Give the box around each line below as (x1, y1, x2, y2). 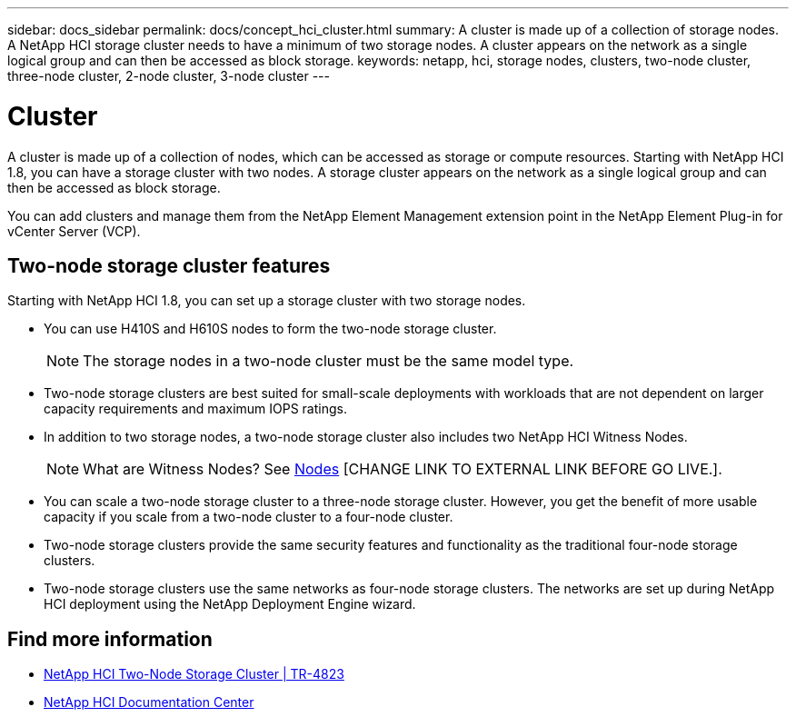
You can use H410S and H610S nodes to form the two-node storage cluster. (44, 321, 497, 337)
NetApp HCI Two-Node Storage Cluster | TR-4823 (44, 666, 344, 682)
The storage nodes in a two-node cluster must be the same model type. (83, 352, 574, 371)
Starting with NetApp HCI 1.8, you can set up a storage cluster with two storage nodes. (7, 293, 526, 309)
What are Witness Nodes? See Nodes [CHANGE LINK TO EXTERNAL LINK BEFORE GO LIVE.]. (83, 460, 722, 479)
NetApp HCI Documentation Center (44, 694, 254, 711)
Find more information (7, 627, 213, 651)
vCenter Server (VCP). (7, 223, 141, 239)
